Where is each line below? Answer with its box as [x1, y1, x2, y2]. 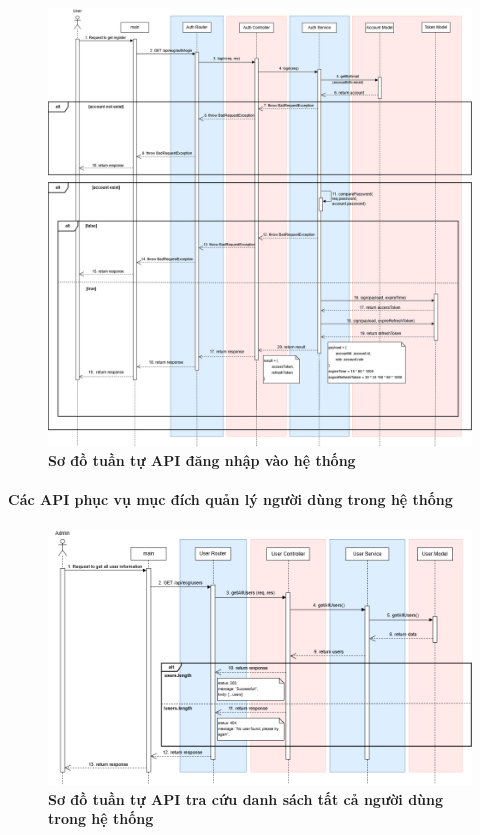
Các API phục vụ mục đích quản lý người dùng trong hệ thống [8, 489, 453, 510]
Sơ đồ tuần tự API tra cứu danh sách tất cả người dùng [48, 788, 444, 809]
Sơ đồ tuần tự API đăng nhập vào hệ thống [48, 450, 356, 471]
